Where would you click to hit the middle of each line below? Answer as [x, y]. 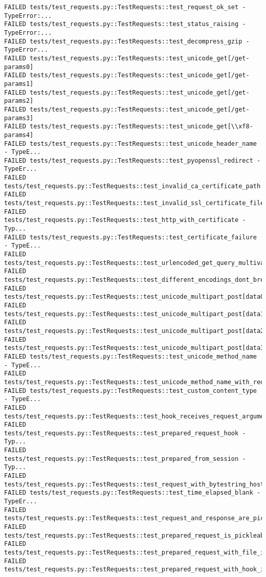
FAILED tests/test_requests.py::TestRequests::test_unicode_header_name [130, 143]
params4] [19, 135]
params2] [19, 101]
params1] [19, 84]
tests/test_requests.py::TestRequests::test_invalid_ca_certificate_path [132, 186]
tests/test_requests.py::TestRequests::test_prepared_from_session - [125, 459]
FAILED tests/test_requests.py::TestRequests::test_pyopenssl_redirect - [132, 160]
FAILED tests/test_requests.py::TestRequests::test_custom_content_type [130, 391]
